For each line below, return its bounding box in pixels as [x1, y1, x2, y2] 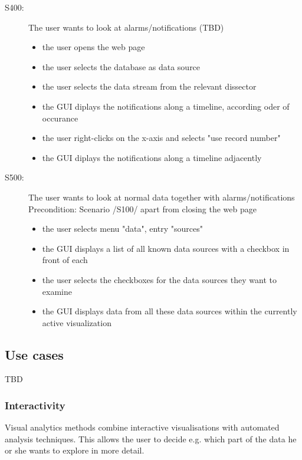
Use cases [5, 345, 64, 363]
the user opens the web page [42, 41, 145, 53]
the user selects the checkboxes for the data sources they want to [42, 273, 277, 285]
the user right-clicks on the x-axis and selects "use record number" [42, 132, 281, 144]
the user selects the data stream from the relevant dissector [42, 80, 257, 93]
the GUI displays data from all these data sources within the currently [42, 305, 297, 317]
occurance [42, 111, 78, 124]
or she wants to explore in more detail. [5, 444, 145, 456]
